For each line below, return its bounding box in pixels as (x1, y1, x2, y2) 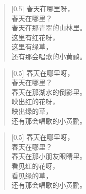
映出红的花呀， (11, 96, 59, 107)
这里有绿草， (11, 42, 52, 52)
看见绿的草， (11, 170, 52, 180)
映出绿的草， (11, 106, 52, 116)
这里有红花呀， (11, 32, 59, 42)
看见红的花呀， (11, 160, 59, 171)
